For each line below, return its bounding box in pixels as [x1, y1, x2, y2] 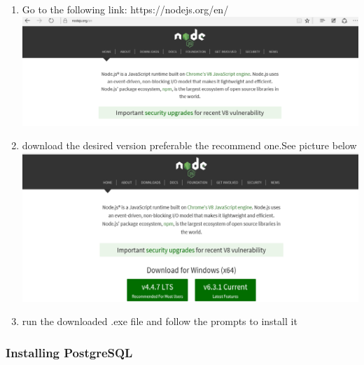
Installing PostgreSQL [6, 343, 133, 361]
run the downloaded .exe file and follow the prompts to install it [22, 314, 297, 329]
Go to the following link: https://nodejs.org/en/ [22, 2, 229, 16]
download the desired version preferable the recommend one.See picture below [22, 138, 357, 153]
